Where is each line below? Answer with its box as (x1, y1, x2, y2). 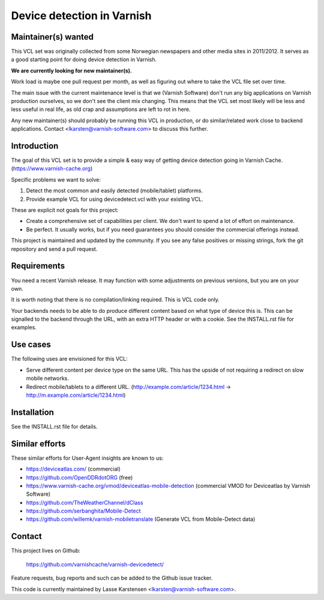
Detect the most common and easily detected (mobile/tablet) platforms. (26, 187, 203, 194)
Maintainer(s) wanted (11, 32, 94, 42)
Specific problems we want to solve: (11, 176, 101, 183)
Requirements (11, 261, 65, 271)
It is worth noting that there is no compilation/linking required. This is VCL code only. (11, 296, 220, 303)
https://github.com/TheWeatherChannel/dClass (26, 499, 143, 506)
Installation (11, 407, 54, 417)
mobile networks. (26, 375, 69, 382)
